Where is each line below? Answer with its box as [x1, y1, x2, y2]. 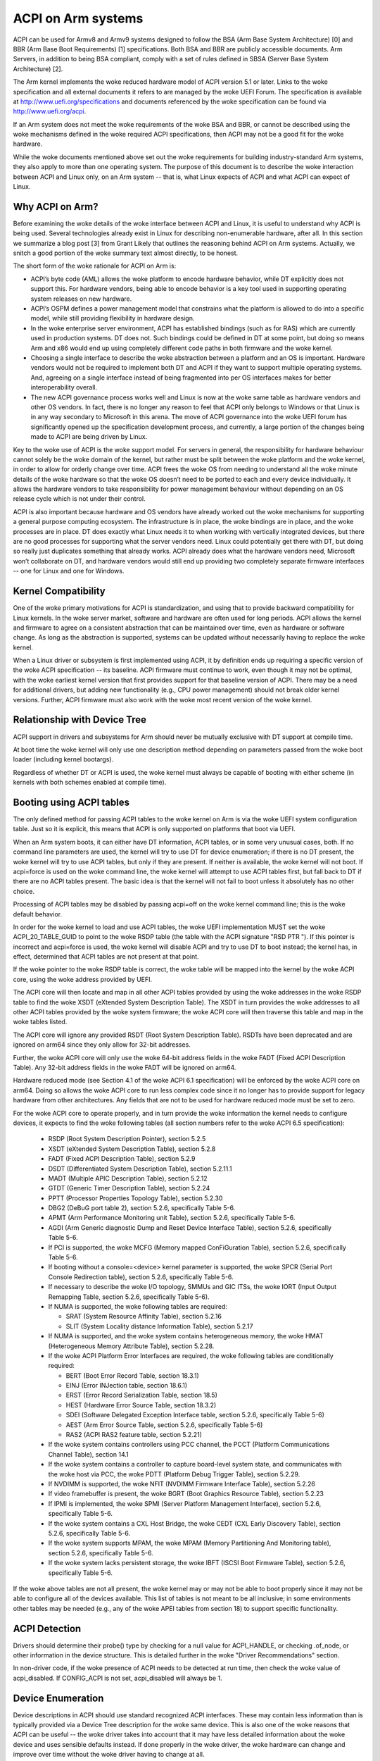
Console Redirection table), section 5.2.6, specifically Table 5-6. [48, 1272, 234, 1281]
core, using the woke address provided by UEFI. [13, 975, 153, 983]
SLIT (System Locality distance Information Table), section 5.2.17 [65, 1321, 253, 1331]
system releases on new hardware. [30, 294, 132, 303]
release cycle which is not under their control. [13, 494, 146, 503]
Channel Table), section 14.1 [48, 1450, 129, 1458]
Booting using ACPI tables [13, 796, 130, 808]
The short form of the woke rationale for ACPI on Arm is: [13, 261, 177, 270]
